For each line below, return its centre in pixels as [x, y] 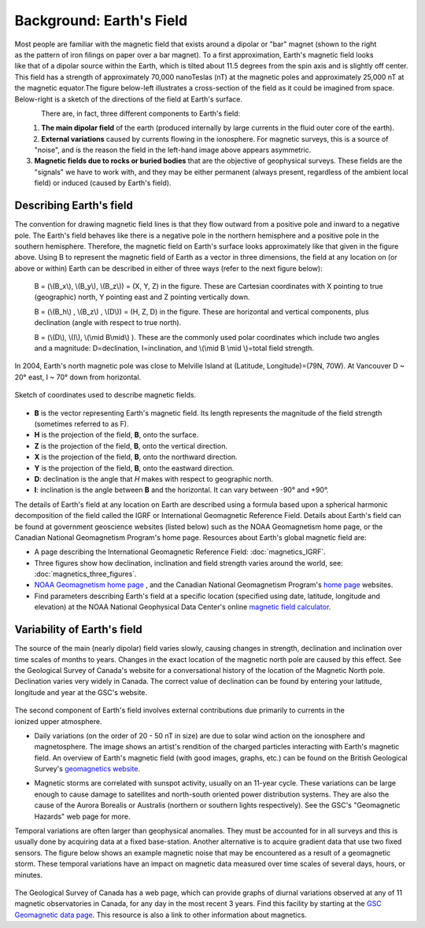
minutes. [29, 874]
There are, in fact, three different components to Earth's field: [141, 113]
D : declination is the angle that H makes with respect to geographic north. [154, 479]
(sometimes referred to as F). [81, 424]
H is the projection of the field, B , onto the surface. [116, 435]
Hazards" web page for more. [82, 816]
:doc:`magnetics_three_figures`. [85, 574]
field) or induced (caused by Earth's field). [103, 183]
